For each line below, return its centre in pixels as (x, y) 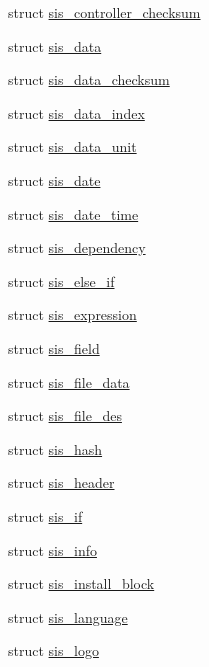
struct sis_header (61, 482)
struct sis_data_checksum (89, 79)
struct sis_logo (53, 650)
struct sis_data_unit (72, 146)
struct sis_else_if (61, 280)
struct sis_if (45, 515)
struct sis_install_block (81, 583)
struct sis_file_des (65, 415)
